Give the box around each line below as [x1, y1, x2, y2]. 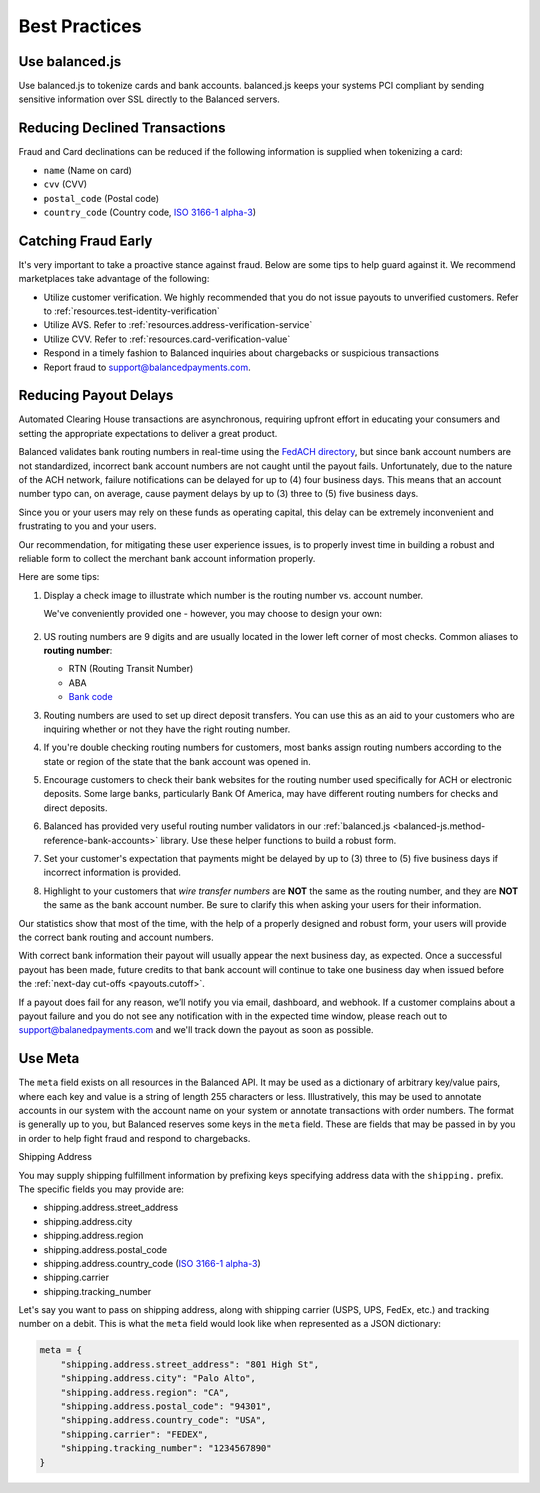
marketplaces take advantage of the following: [18, 273, 210, 285]
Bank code [68, 691, 114, 703]
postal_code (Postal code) [43, 192, 160, 204]
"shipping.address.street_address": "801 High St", [60, 1358, 320, 1370]
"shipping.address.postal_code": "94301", [60, 1401, 272, 1412]
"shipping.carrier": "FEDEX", [60, 1428, 209, 1440]
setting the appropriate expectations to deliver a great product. [18, 427, 278, 439]
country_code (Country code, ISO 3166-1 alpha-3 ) [43, 206, 257, 218]
